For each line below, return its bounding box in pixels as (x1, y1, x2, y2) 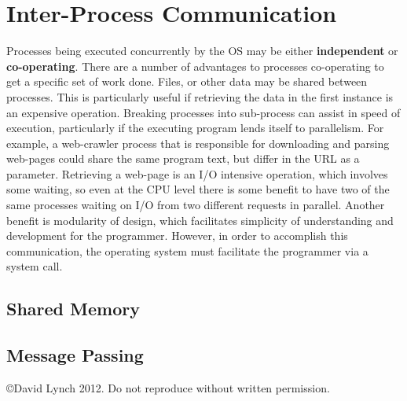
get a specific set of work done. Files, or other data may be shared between (6, 73, 368, 90)
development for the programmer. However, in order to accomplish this (6, 227, 348, 244)
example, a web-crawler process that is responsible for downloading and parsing (6, 134, 390, 151)
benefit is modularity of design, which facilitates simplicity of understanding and (6, 212, 394, 228)
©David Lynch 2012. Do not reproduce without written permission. (6, 380, 330, 396)
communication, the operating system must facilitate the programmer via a (6, 242, 368, 259)
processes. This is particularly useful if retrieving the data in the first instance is (6, 88, 394, 105)
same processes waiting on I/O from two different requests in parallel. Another (6, 197, 385, 213)
